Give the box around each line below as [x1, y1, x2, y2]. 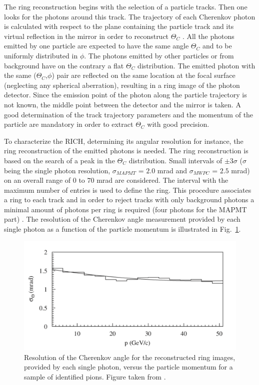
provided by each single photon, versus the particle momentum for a [24, 362, 233, 372]
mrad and [157, 165, 187, 175]
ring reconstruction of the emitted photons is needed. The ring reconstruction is [4, 145, 248, 156]
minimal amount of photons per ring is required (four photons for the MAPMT [4, 204, 247, 214]
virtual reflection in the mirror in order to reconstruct [4, 30, 169, 41]
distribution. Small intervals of [128, 155, 222, 165]
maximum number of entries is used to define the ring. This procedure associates [4, 184, 251, 195]
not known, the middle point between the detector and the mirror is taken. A [4, 99, 241, 109]
